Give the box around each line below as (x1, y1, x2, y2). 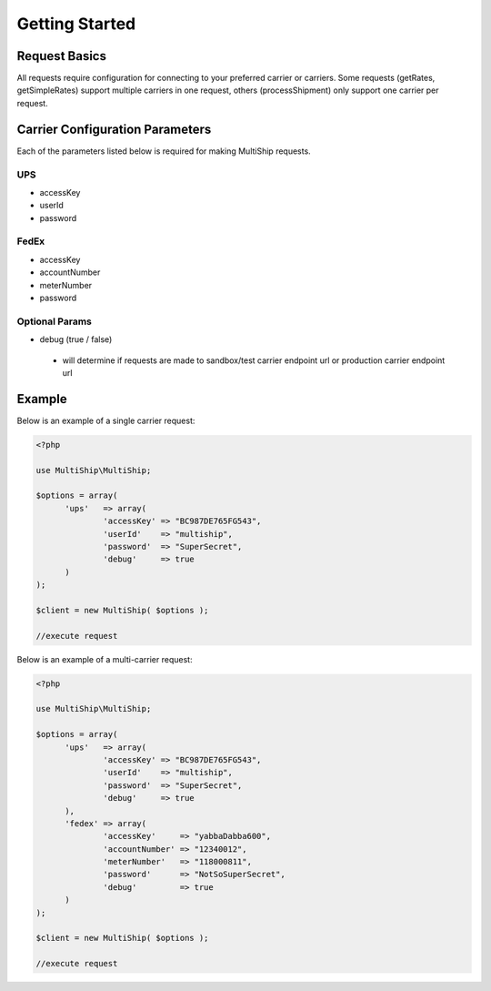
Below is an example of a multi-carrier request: (16, 653, 193, 664)
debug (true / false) (39, 334, 113, 345)
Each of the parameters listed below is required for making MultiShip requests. (16, 146, 311, 157)
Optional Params (16, 315, 93, 328)
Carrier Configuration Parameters (16, 121, 212, 137)
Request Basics (16, 48, 106, 64)
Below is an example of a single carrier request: (16, 415, 195, 426)
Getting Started (16, 14, 136, 34)
